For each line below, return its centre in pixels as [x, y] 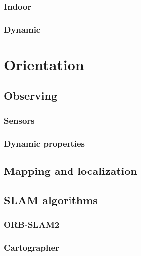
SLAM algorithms [51, 200]
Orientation [44, 64]
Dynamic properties [45, 143]
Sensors [19, 120]
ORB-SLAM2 [32, 224]
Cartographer [32, 247]
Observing [31, 96]
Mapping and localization [70, 170]
